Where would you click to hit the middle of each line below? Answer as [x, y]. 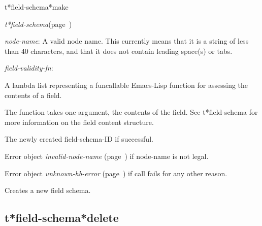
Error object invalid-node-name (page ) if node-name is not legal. [107, 156]
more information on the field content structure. [79, 122]
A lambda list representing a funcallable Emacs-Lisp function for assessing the [126, 85]
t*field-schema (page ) [38, 24]
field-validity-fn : [29, 68]
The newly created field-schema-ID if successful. [79, 139]
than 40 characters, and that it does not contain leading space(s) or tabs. [119, 51]
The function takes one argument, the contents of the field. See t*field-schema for [131, 112]
